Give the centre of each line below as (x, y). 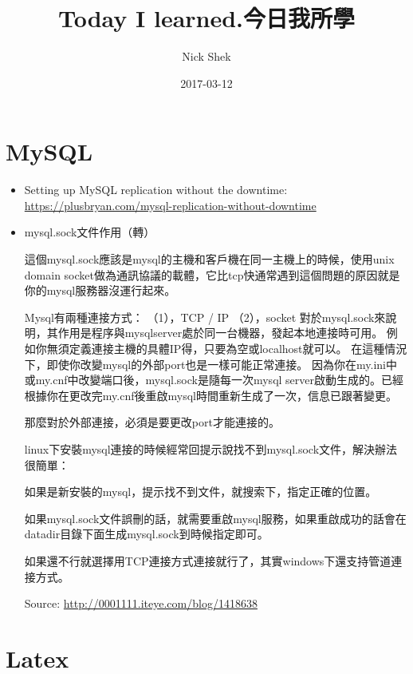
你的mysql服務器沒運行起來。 (100, 290)
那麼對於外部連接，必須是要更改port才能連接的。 (152, 422)
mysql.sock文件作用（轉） (90, 232)
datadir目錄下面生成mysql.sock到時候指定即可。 (146, 534)
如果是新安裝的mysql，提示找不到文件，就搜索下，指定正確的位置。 (201, 492)
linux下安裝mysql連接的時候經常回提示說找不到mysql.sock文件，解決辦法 (211, 448)
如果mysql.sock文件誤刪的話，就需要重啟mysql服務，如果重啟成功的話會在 (215, 518)
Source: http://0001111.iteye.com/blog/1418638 (141, 603)
